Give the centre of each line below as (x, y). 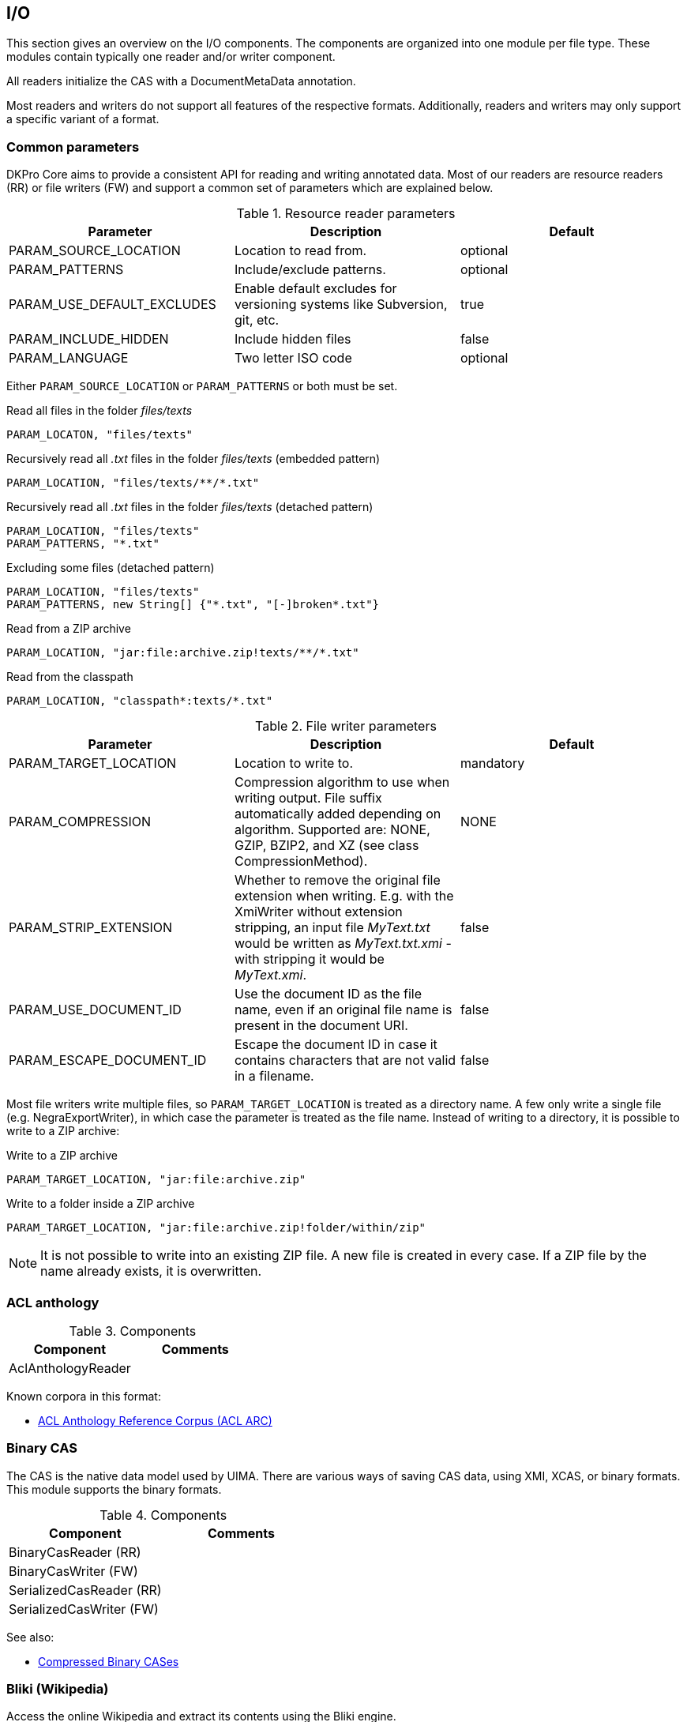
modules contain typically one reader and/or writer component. (171, 57)
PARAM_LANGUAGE (69, 358)
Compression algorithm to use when (342, 782)
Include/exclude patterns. (310, 270)
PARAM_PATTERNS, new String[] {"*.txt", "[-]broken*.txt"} (193, 605)
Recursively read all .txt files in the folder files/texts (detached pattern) (190, 507)
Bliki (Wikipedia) (58, 1689)
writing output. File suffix (308, 798)
